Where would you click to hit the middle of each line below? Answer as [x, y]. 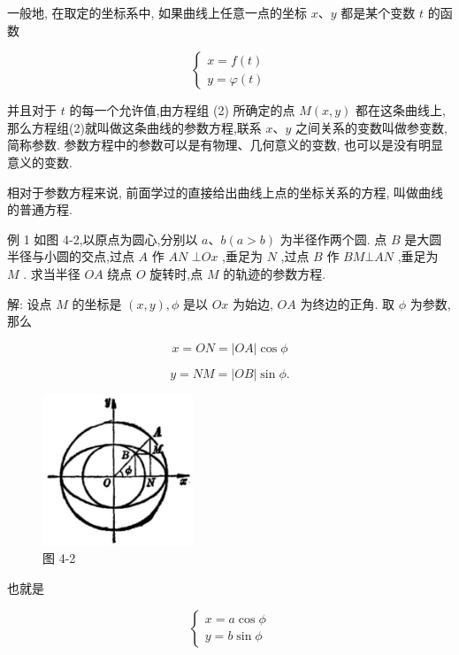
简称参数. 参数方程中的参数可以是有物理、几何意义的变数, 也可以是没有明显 [226, 145]
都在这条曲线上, [401, 110]
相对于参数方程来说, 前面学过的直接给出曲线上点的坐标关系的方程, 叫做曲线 [226, 192]
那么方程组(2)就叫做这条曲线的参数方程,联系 [134, 127]
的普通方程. [40, 209]
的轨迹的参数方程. [275, 273]
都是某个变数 [378, 12]
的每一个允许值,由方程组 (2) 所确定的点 [182, 110]
